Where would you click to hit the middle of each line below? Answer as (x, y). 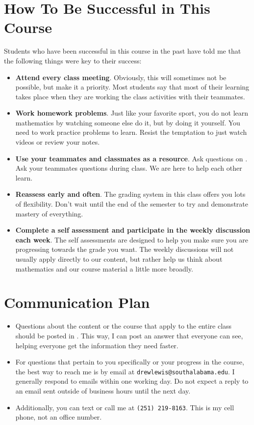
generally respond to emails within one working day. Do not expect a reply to (132, 381)
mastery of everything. (49, 213)
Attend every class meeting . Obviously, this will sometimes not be (121, 77)
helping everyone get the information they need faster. (97, 345)
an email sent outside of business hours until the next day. (103, 390)
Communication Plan (77, 302)
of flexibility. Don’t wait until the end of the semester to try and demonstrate (132, 204)
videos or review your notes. (58, 142)
